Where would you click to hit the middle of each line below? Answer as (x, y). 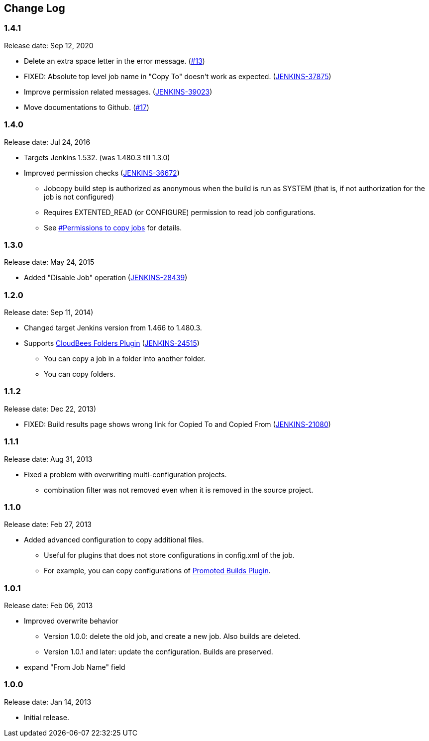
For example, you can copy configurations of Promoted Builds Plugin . (157, 571)
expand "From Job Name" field (75, 667)
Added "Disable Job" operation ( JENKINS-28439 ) (106, 278)
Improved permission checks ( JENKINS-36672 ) (102, 173)
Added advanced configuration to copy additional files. (114, 540)
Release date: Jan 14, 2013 (48, 702)
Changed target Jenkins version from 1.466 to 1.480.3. (113, 328)
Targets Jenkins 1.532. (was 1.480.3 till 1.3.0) (97, 157)
